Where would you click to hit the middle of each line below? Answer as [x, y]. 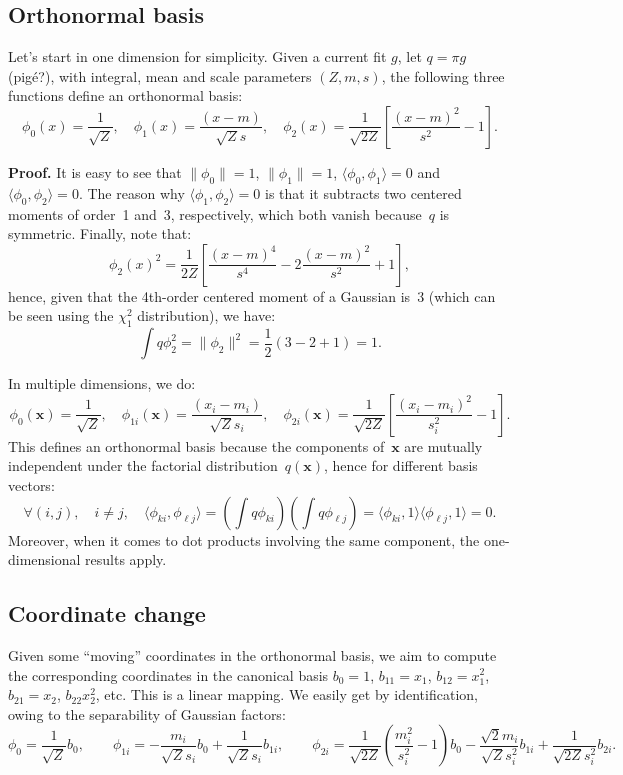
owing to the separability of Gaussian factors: [147, 713]
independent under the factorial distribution [143, 465]
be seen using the [61, 315]
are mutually [443, 445]
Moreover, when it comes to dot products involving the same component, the [244, 539]
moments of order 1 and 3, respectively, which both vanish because [215, 213]
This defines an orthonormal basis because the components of [196, 445]
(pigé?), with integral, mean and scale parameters [160, 75]
